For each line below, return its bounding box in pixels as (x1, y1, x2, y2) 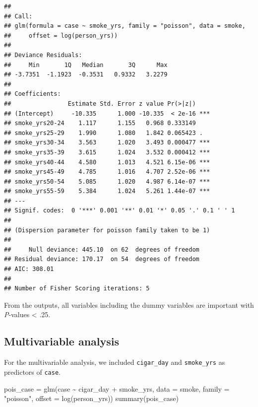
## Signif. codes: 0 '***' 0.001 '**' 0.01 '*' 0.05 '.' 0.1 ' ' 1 (4, 207, 235, 214)
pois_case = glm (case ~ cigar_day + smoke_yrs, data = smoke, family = (4, 383, 230, 394)
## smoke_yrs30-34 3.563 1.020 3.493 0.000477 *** (4, 139, 210, 146)
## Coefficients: (4, 90, 61, 98)
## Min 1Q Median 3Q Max (4, 61, 168, 68)
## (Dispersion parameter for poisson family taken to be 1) (4, 226, 210, 234)
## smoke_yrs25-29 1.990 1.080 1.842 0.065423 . (4, 129, 203, 136)
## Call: (4, 12, 33, 20)
